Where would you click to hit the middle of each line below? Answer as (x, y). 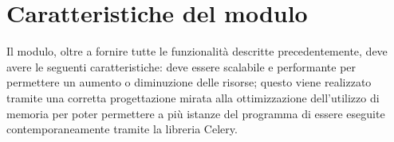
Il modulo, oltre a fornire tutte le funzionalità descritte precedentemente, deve (197, 51)
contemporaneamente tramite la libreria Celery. (122, 129)
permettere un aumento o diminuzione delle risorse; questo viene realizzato (189, 82)
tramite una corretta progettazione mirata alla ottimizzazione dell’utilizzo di (193, 97)
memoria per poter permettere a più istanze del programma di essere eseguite (196, 113)
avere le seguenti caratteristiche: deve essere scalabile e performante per (181, 66)
